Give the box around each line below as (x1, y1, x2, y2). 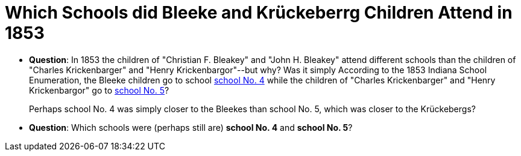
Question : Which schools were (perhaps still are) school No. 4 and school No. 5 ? (29, 122, 353, 133)
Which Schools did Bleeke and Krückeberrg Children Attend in (5, 2, 513, 23)
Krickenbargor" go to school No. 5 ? (29, 85, 169, 95)
